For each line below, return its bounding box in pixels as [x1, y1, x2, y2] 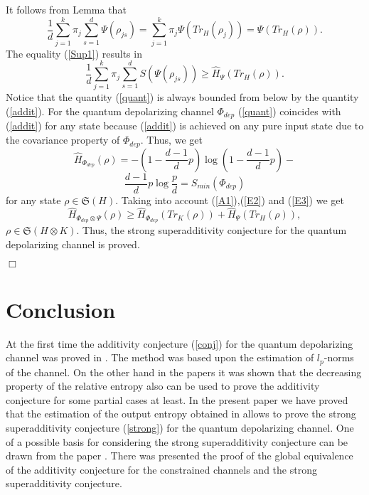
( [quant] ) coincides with [237, 104, 341, 119]
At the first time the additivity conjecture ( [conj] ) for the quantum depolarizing [6, 336, 353, 351]
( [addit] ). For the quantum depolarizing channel [6, 104, 214, 119]
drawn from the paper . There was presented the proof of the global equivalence [6, 448, 353, 463]
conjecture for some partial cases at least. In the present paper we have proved [6, 392, 348, 407]
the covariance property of [6, 132, 120, 147]
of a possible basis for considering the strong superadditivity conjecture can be [6, 434, 348, 449]
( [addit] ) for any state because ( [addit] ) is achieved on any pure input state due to [6, 118, 364, 133]
